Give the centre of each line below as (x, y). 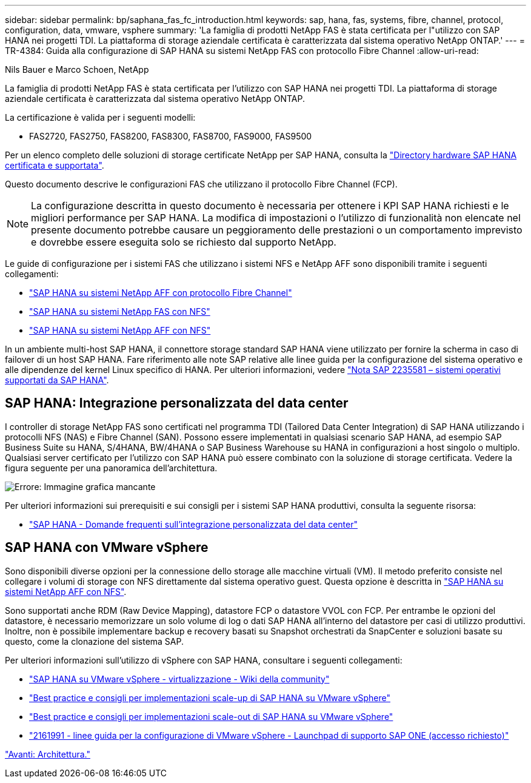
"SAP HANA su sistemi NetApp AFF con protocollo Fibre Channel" (161, 293)
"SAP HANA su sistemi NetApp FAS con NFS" (120, 311)
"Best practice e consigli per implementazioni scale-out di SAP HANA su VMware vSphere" (211, 716)
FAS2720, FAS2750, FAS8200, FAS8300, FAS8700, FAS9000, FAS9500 (171, 136)
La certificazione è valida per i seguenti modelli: (100, 117)
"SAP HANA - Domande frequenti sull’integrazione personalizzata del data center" (193, 524)
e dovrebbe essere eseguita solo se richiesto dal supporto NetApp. (184, 242)
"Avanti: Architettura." (48, 754)
